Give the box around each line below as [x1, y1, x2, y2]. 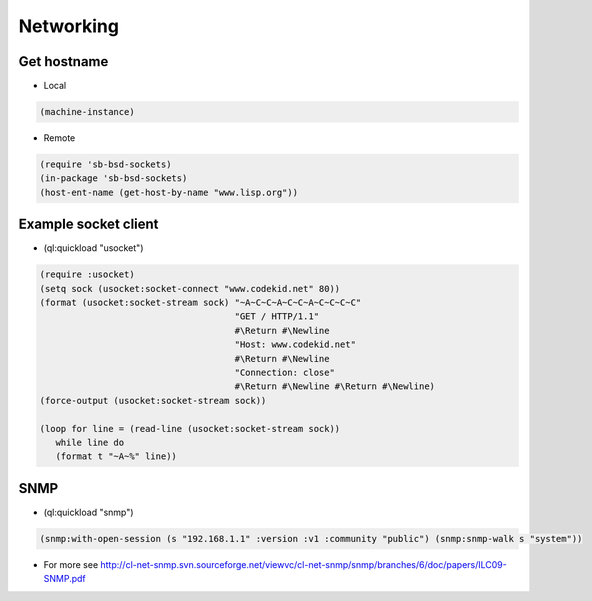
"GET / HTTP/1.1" [234, 311, 320, 322]
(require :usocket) [39, 269, 135, 280]
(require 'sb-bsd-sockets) [39, 159, 172, 170]
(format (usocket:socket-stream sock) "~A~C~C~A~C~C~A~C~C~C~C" [39, 297, 362, 309]
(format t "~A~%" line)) [55, 451, 177, 462]
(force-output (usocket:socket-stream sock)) [39, 395, 267, 406]
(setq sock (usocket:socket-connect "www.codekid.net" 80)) [39, 283, 341, 294]
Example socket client [18, 216, 159, 233]
